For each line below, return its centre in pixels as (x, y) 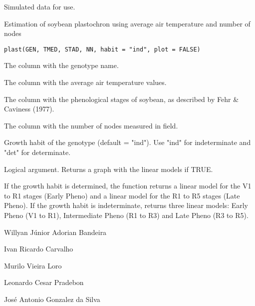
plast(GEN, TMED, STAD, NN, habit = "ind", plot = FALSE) (102, 49)
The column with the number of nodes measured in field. (91, 125)
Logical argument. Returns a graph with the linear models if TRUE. (109, 169)
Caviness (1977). (29, 109)
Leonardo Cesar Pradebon (44, 282)
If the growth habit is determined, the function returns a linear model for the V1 (128, 186)
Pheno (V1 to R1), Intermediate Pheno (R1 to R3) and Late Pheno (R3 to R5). (126, 215)
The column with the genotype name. (61, 65)
